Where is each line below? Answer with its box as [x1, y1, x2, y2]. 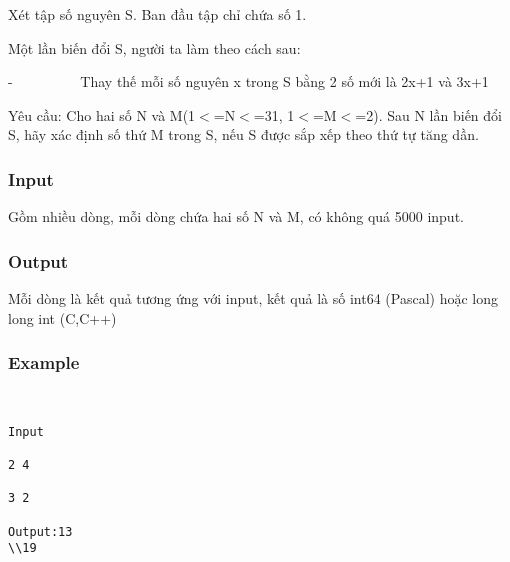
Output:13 [8, 524, 73, 539]
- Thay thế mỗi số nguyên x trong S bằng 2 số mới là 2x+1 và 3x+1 [8, 71, 489, 92]
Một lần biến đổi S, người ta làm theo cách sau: [8, 37, 301, 58]
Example [8, 350, 80, 375]
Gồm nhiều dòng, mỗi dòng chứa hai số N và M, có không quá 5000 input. [8, 206, 464, 227]
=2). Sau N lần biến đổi [355, 104, 502, 125]
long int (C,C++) [8, 307, 117, 328]
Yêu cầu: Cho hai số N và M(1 [8, 104, 196, 125]
